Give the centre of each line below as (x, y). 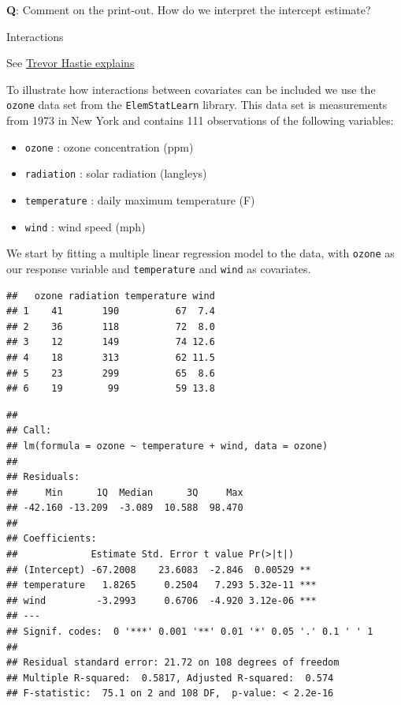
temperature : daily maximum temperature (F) (140, 199)
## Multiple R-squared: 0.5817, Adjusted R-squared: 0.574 (170, 678)
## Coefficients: (52, 539)
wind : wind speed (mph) (85, 226)
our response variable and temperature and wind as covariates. (159, 268)
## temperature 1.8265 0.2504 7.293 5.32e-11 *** (162, 585)
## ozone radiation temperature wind (111, 296)
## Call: (29, 431)
